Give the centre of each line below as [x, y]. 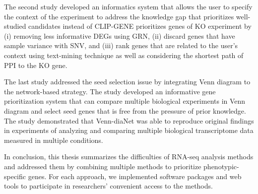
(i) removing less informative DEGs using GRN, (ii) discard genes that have [120, 35]
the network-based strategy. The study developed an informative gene [110, 91]
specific [15, 176]
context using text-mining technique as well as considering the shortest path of [124, 55]
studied [15, 26]
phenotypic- [221, 166]
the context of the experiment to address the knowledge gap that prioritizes [119, 16]
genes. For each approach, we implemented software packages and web [135, 176]
